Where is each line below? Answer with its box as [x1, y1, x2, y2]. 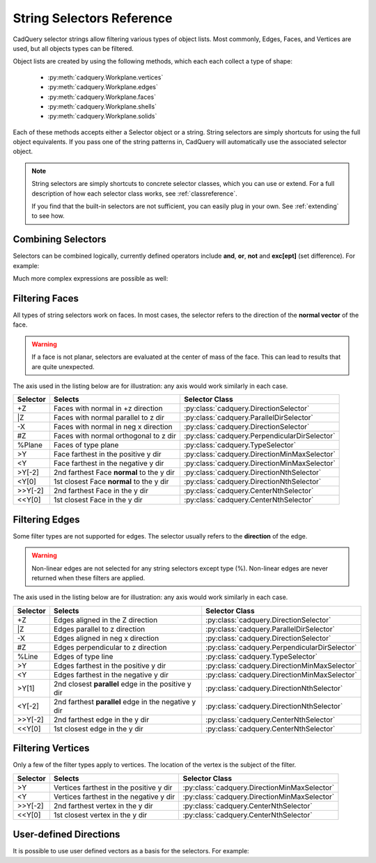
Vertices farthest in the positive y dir [53, 782, 173, 792]
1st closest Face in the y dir [53, 495, 143, 505]
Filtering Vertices [13, 743, 90, 754]
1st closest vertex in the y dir [53, 810, 148, 820]
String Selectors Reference [13, 10, 173, 26]
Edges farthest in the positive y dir [53, 660, 166, 670]
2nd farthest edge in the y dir [53, 715, 150, 724]
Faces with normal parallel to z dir [53, 413, 165, 423]
